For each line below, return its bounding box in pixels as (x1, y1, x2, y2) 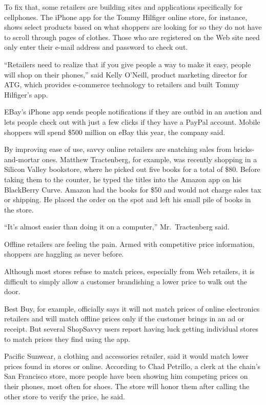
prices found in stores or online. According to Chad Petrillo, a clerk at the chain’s (4, 360, 261, 371)
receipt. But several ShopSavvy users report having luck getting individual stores (4, 323, 258, 334)
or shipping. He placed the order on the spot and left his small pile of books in (4, 194, 251, 205)
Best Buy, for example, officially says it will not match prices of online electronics (4, 303, 260, 314)
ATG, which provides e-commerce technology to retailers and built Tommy (4, 79, 239, 90)
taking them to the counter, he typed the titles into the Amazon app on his (4, 173, 241, 184)
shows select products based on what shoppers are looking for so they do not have (4, 22, 262, 32)
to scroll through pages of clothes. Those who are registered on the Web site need (4, 31, 260, 42)
